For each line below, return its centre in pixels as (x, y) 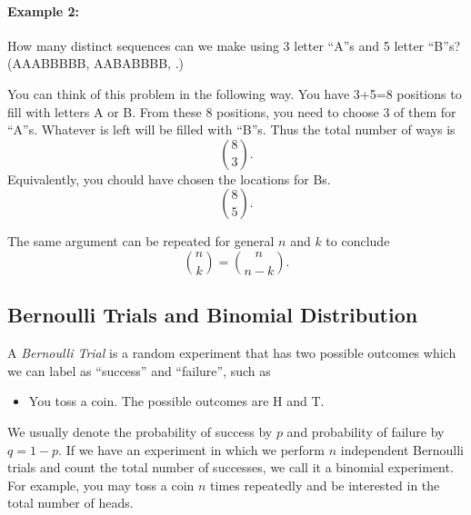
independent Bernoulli (402, 449)
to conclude (358, 241)
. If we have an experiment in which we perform (191, 449)
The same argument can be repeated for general (141, 241)
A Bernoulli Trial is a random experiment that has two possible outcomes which (232, 353)
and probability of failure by (366, 431)
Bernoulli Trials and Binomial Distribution (213, 315)
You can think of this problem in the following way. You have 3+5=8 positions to (235, 93)
